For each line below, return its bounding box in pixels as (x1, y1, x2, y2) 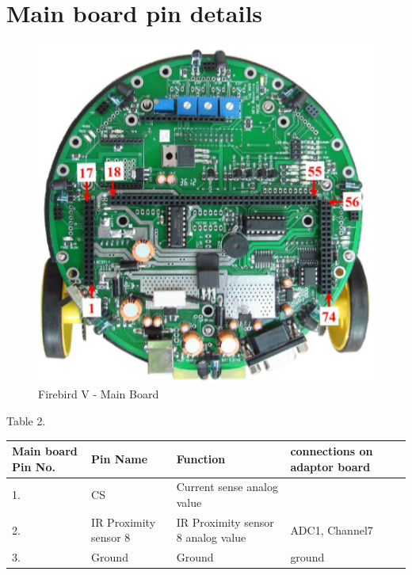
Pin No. (12, 458, 55, 474)
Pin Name (91, 450, 148, 466)
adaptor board (290, 458, 371, 474)
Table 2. (6, 412, 46, 428)
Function (176, 450, 226, 466)
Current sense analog (176, 478, 278, 495)
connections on (290, 443, 373, 459)
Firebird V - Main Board (38, 386, 159, 402)
